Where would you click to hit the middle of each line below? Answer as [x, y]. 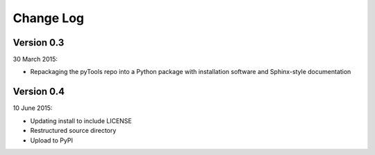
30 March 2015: [35, 60]
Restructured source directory [73, 131]
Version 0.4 [39, 92]
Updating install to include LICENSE [81, 120]
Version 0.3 [39, 43]
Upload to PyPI [51, 140]
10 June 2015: [33, 108]
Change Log [49, 18]
